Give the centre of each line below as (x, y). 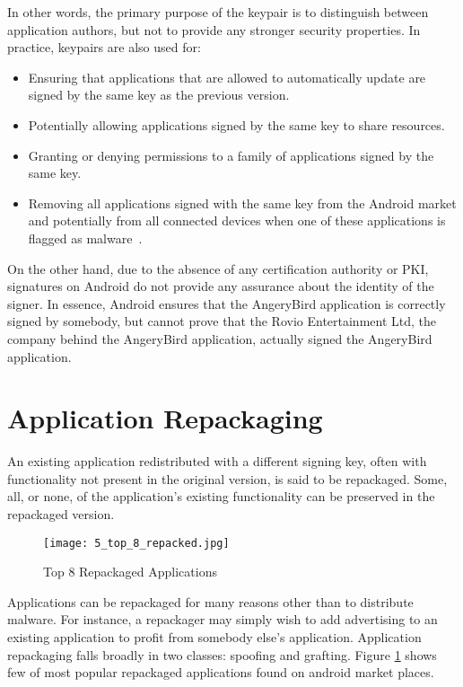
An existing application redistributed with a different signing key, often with (217, 461)
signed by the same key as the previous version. (159, 95)
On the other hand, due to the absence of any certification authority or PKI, (218, 268)
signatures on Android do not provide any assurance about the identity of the (221, 286)
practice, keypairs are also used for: (104, 47)
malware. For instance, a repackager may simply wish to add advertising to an (223, 619)
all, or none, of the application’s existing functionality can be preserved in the (221, 496)
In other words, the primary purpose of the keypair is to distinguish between (218, 12)
